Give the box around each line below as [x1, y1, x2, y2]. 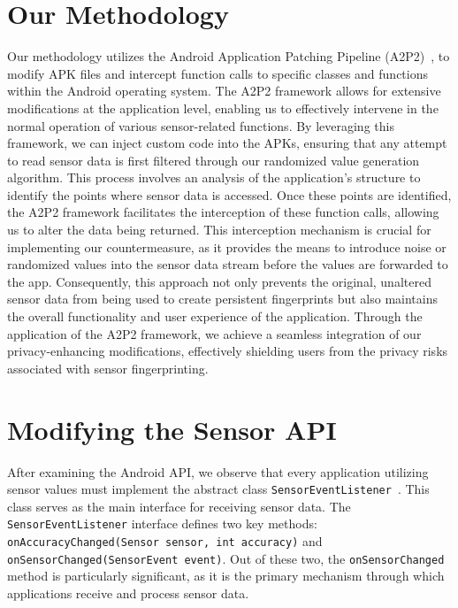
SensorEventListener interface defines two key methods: [7, 514, 317, 533]
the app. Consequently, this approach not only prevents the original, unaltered [7, 272, 431, 290]
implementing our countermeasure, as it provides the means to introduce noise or [7, 237, 447, 256]
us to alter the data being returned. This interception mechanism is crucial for [7, 220, 431, 239]
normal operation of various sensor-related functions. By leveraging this [7, 116, 394, 135]
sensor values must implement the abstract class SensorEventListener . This [7, 480, 430, 498]
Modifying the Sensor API [7, 411, 337, 447]
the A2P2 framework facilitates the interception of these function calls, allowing [7, 203, 439, 221]
